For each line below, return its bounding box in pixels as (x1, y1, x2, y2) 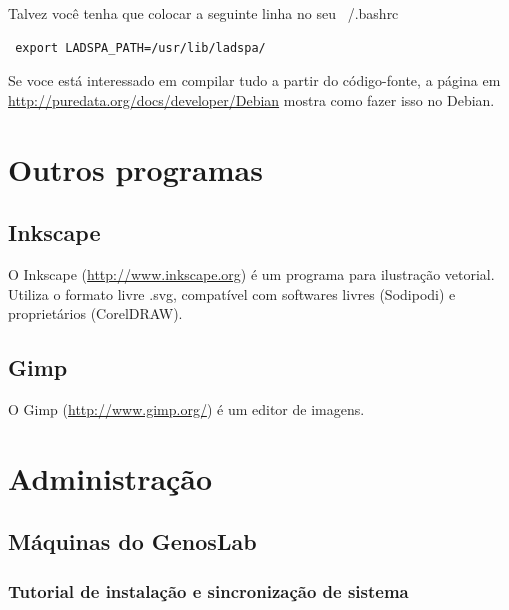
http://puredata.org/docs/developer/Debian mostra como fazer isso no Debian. (8, 89, 495, 110)
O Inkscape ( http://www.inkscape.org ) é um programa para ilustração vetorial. (8, 263, 495, 284)
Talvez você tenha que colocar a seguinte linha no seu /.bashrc (8, 3, 399, 23)
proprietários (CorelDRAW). (8, 303, 183, 324)
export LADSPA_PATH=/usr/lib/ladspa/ (15, 40, 266, 55)
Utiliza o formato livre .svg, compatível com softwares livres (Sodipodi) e (8, 283, 456, 304)
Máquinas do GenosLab (8, 526, 257, 557)
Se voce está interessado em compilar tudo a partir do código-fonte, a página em (8, 70, 501, 91)
